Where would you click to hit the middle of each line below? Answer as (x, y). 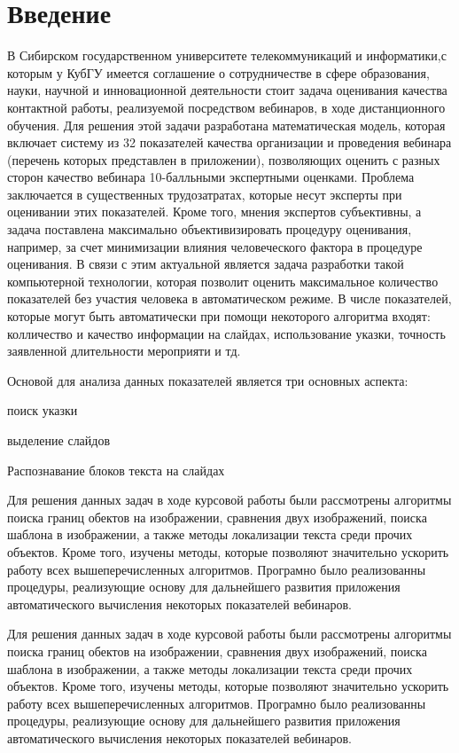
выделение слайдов (59, 440)
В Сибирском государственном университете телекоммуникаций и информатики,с (227, 55)
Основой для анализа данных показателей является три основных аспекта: (208, 380)
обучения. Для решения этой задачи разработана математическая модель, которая (226, 125)
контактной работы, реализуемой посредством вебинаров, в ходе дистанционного (226, 107)
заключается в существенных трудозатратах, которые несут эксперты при (205, 194)
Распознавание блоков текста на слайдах (116, 470)
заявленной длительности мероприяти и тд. (124, 351)
